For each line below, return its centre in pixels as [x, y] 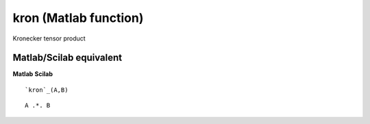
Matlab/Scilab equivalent [67, 58]
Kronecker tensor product [49, 38]
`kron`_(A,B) [47, 90]
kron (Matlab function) [78, 18]
